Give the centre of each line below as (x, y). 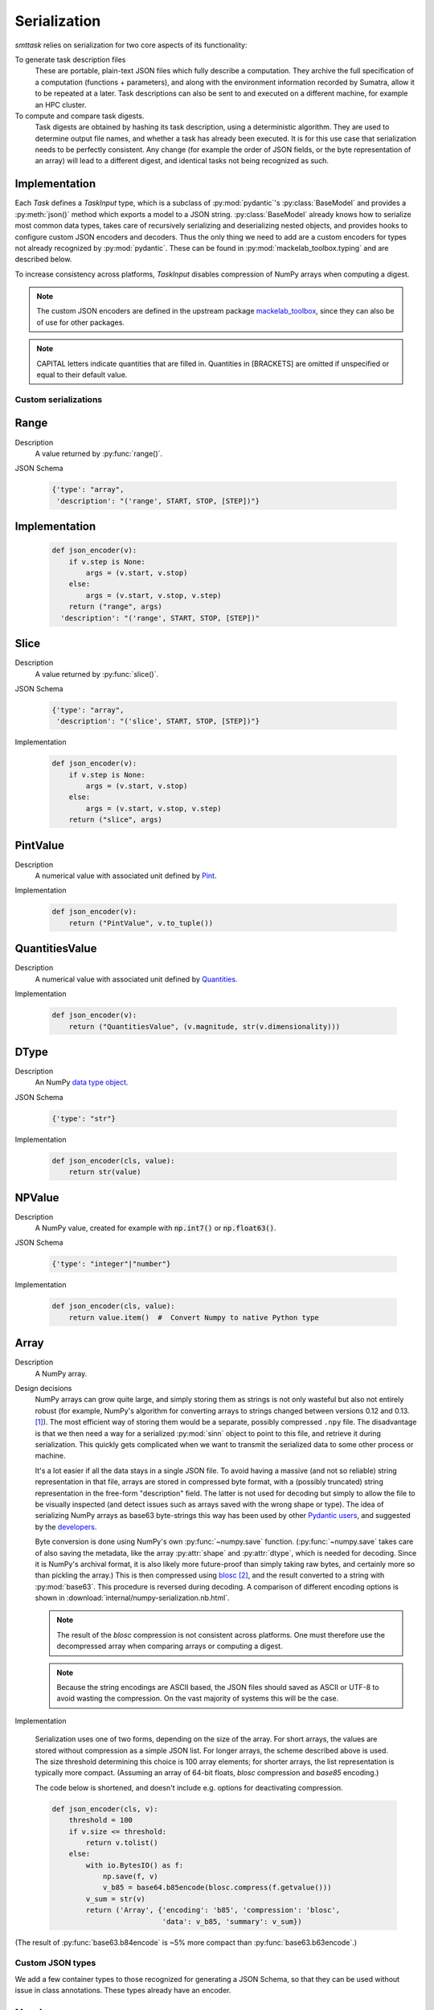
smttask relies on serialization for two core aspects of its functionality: (131, 45)
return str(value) (105, 1172)
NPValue (37, 1198)
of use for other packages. (80, 322)
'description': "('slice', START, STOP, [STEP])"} (158, 721)
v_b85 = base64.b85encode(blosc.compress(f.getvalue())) (217, 1888)
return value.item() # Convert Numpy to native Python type (194, 1317)
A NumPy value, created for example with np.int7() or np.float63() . (156, 1228)
